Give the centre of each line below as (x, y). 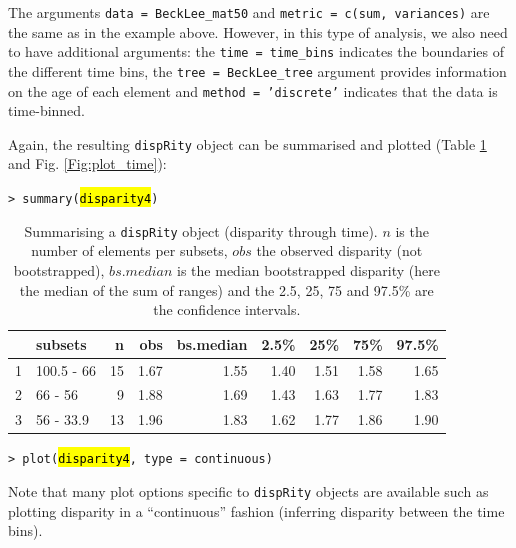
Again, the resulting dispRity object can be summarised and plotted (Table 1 (247, 143)
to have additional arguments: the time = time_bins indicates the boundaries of (256, 51)
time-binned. (47, 110)
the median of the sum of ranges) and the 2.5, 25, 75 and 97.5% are (226, 289)
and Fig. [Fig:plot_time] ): (87, 163)
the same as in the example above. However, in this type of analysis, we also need (258, 31)
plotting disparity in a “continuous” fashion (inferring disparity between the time (256, 510)
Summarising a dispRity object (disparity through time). (201, 230)
